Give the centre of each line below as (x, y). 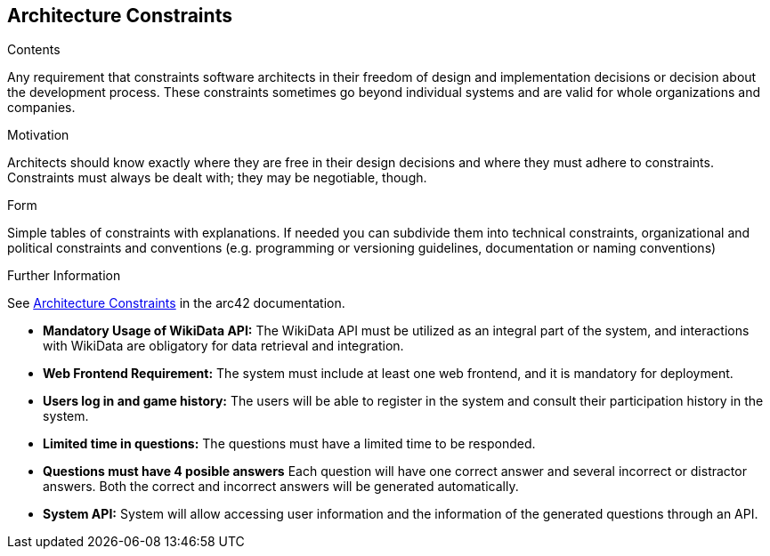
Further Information (64, 276)
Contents (34, 50)
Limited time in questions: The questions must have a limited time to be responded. (289, 444)
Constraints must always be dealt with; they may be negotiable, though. (217, 178)
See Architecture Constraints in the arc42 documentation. (176, 303)
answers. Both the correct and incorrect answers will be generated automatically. (281, 487)
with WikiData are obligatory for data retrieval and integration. (223, 346)
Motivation (38, 135)
